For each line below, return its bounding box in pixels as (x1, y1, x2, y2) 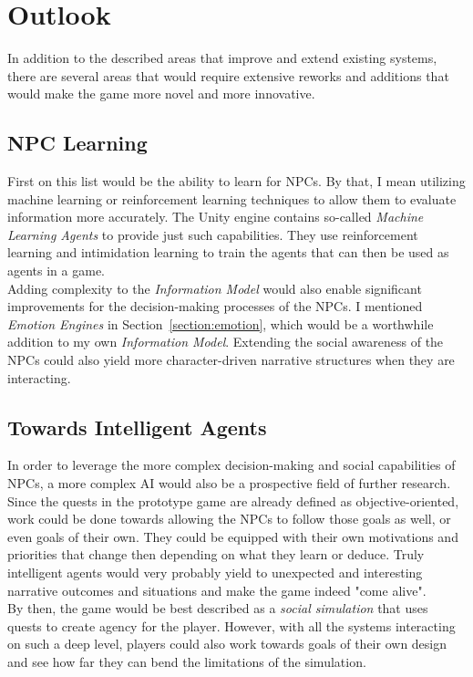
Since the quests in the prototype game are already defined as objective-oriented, (7, 491, 459, 510)
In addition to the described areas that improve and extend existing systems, (7, 48, 437, 68)
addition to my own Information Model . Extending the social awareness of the (7, 332, 444, 351)
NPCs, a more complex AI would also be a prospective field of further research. (7, 474, 451, 493)
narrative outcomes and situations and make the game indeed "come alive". (7, 580, 427, 599)
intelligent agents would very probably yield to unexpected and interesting (7, 563, 423, 581)
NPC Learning (7, 129, 148, 157)
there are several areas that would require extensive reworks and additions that (7, 66, 449, 85)
